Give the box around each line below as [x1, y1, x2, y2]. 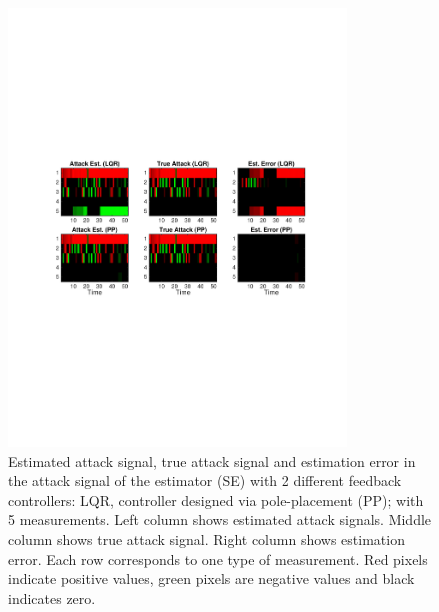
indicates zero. [8, 587, 96, 608]
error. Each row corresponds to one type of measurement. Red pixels [8, 548, 428, 569]
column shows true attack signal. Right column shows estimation [8, 529, 405, 550]
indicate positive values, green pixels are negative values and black [8, 568, 415, 589]
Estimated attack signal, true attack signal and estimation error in [8, 450, 416, 471]
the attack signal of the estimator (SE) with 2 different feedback [8, 470, 402, 491]
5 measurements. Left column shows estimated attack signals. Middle [8, 509, 432, 530]
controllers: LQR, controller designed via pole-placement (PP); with [8, 489, 424, 510]
